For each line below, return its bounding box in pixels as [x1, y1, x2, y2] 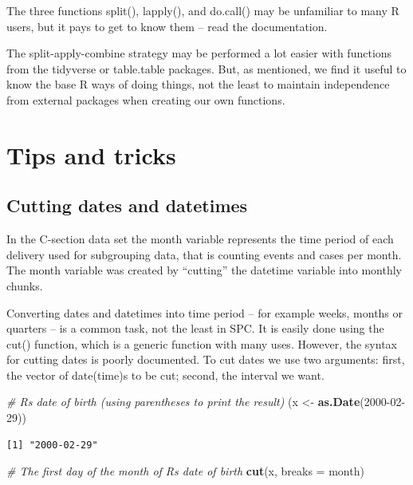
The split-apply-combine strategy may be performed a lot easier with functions [6, 45, 392, 61]
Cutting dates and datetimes [6, 193, 248, 218]
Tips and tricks [6, 138, 176, 171]
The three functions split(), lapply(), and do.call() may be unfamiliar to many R [6, 2, 399, 18]
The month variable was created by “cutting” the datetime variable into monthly [6, 262, 403, 278]
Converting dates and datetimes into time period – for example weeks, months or [6, 304, 403, 321]
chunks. [6, 277, 43, 294]
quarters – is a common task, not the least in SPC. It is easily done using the [6, 320, 384, 337]
